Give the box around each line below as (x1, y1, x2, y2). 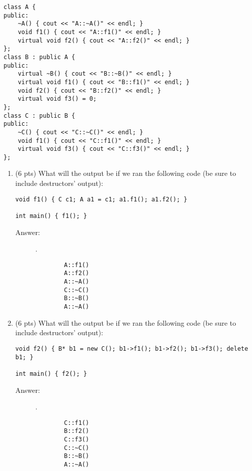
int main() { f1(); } (15, 212, 87, 219)
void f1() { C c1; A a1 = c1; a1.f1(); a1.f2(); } (15, 195, 187, 203)
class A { (3, 4, 36, 11)
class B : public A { (3, 53, 75, 61)
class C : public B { (3, 112, 75, 119)
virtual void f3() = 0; (17, 95, 97, 103)
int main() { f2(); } (15, 370, 87, 377)
